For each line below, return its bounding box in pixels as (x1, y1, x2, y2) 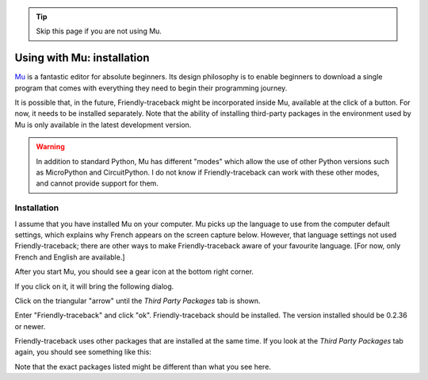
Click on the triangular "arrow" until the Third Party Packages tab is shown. (14, 296, 261, 305)
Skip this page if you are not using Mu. (36, 26, 162, 36)
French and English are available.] (14, 252, 126, 262)
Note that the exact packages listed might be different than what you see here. (14, 362, 271, 371)
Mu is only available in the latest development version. (14, 120, 192, 129)
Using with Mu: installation (14, 52, 150, 65)
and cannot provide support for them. (36, 178, 159, 188)
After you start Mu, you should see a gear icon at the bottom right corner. (14, 267, 254, 277)
